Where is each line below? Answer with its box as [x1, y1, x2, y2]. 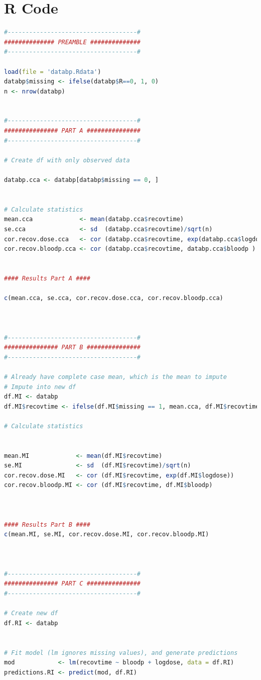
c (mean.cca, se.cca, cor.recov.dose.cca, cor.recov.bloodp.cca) [4, 295, 223, 302]
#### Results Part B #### [4, 521, 90, 528]
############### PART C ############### [4, 580, 141, 588]
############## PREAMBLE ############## [4, 38, 141, 46]
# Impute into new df [4, 383, 76, 391]
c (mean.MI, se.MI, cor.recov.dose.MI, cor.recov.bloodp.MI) [4, 531, 209, 538]
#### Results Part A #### [4, 274, 90, 282]
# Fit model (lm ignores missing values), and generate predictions [4, 649, 238, 656]
